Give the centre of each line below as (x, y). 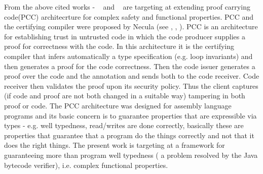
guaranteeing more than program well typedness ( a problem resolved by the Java (131, 155)
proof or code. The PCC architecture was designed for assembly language (118, 105)
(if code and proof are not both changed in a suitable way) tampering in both (125, 96)
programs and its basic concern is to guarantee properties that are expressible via (130, 115)
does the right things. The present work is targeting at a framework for (115, 145)
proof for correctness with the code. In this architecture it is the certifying (119, 46)
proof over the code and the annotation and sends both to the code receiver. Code (132, 76)
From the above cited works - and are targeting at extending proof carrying (127, 7)
